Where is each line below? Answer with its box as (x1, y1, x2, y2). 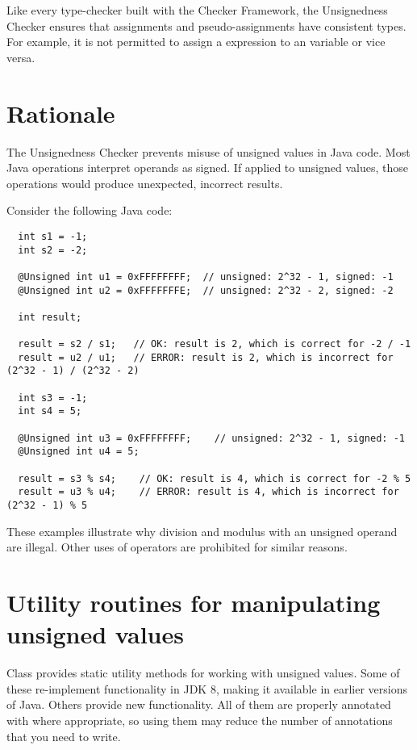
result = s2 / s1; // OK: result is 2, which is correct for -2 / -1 (18, 338, 411, 350)
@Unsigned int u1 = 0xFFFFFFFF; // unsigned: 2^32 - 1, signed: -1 (18, 270, 394, 283)
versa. (6, 48, 35, 65)
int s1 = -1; (18, 230, 88, 242)
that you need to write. (6, 727, 121, 744)
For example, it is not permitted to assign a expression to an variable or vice (6, 33, 386, 50)
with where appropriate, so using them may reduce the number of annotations (6, 711, 393, 728)
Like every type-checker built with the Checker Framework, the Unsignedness (6, 2, 388, 18)
